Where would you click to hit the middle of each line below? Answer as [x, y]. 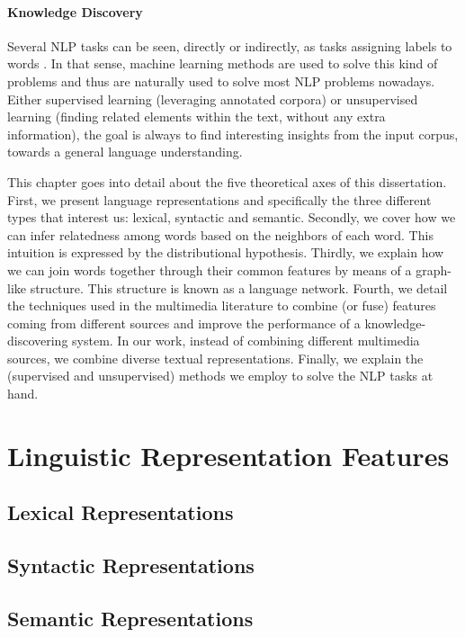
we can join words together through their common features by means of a [210, 269]
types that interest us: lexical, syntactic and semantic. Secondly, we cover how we [232, 217]
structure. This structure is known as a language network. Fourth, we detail [239, 287]
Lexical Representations [121, 512]
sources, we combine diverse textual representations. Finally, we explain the [215, 358]
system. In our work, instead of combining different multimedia [246, 341]
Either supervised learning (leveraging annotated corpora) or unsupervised [213, 99]
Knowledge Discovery [75, 11]
